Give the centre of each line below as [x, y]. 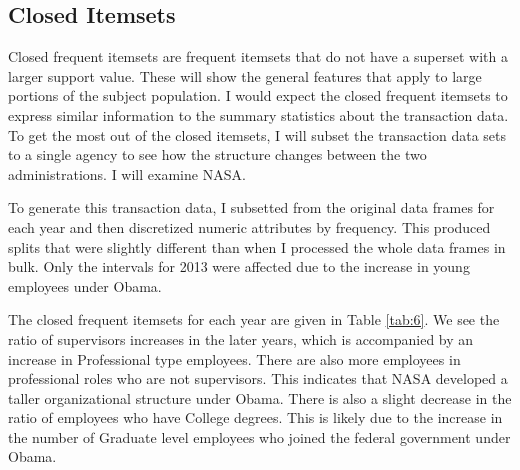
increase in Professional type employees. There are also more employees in [234, 358]
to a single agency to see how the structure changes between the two [217, 154]
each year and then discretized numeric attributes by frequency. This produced [249, 226]
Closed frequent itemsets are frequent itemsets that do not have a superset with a [258, 56]
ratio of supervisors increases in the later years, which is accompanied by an [241, 338]
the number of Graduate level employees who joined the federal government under [259, 436]
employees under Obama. [85, 285]
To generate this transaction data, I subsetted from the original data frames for [251, 207]
